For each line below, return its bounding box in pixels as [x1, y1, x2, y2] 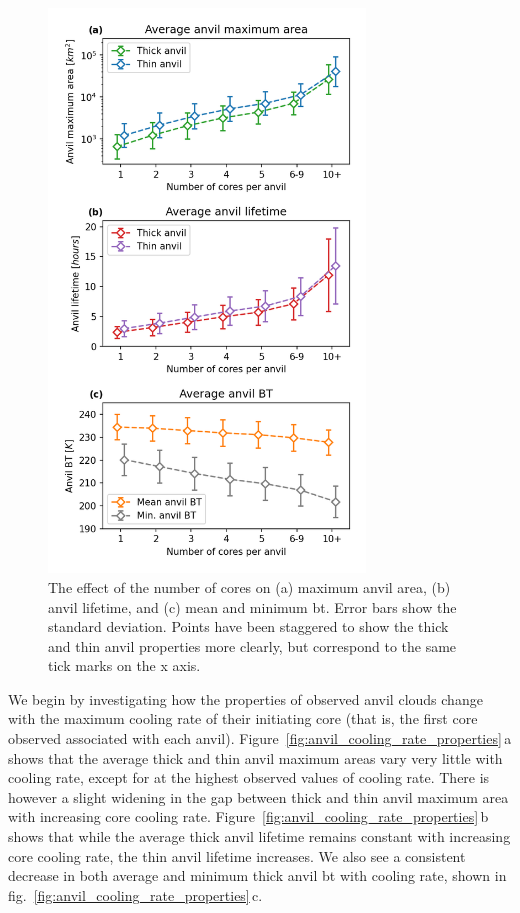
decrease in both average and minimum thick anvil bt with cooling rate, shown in [8, 865, 507, 886]
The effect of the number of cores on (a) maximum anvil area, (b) [48, 576, 451, 597]
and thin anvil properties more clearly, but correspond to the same [48, 635, 457, 656]
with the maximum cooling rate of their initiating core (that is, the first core [8, 708, 478, 729]
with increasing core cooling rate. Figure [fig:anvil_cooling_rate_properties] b [8, 806, 489, 827]
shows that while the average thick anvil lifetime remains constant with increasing [8, 826, 511, 847]
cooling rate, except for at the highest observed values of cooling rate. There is [8, 767, 490, 788]
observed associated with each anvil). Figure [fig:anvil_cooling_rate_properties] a [8, 728, 512, 749]
